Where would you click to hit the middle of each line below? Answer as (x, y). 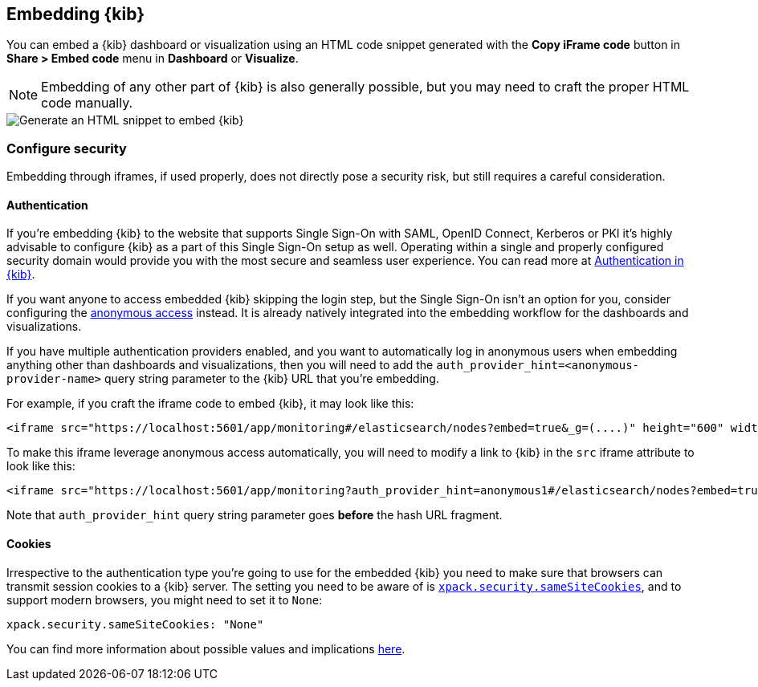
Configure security (67, 148)
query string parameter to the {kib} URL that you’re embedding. (271, 379)
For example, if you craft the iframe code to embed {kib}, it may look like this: (210, 404)
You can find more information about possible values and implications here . (206, 648)
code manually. (87, 103)
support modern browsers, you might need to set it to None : (165, 600)
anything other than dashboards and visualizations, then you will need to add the (220, 365)
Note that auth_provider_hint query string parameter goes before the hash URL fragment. (255, 515)
